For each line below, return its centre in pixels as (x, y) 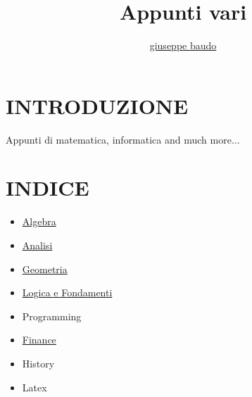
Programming (52, 316)
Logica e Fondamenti (67, 292)
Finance (39, 340)
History (38, 363)
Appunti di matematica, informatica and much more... (123, 139)
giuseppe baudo (183, 45)
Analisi (37, 245)
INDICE (48, 188)
